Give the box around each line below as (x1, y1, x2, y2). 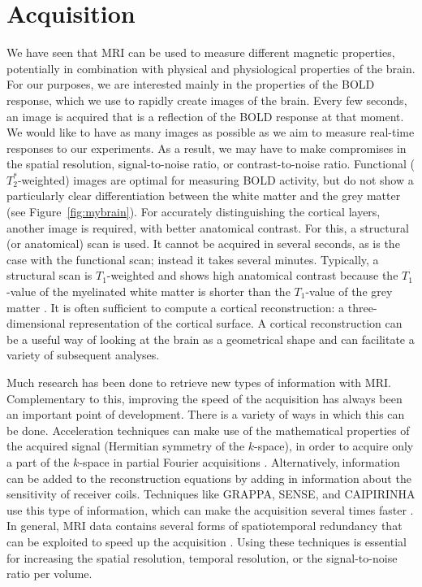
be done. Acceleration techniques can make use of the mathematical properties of (6, 421, 410, 438)
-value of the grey (305, 283, 393, 300)
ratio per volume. (6, 565, 93, 582)
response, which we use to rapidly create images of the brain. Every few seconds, (6, 91, 407, 108)
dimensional (6, 315, 66, 332)
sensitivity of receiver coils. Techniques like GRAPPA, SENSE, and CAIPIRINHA (6, 485, 416, 502)
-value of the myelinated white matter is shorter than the (6, 283, 291, 300)
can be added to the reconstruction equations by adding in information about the (6, 469, 411, 486)
